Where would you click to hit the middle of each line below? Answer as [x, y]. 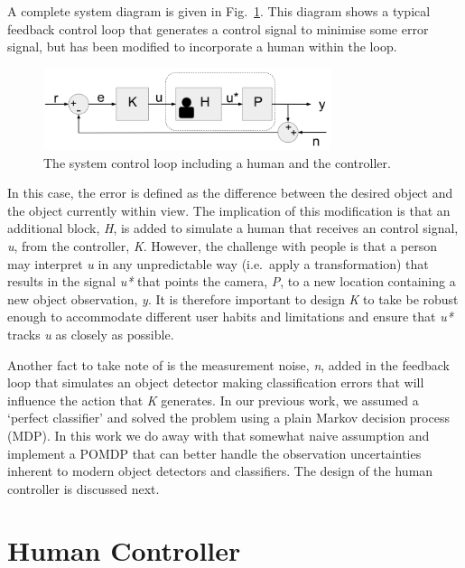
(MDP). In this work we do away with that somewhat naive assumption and [219, 435]
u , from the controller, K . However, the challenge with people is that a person [222, 245]
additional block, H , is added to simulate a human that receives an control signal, [233, 228]
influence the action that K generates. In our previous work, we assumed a [213, 400]
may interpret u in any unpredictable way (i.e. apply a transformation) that [218, 263]
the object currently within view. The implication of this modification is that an [229, 210]
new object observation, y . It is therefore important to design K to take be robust [233, 298]
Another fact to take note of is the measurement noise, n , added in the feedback [228, 364]
